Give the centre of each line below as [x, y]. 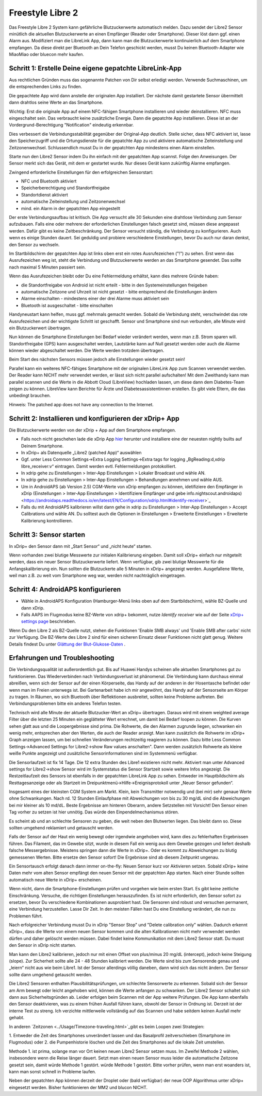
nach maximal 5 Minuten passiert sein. [47, 267]
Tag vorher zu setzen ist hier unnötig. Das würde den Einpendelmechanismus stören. [94, 812]
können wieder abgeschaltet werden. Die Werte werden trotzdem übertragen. [87, 351]
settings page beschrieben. [49, 621]
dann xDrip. [33, 608]
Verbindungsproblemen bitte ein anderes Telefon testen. [65, 703]
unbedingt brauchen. [30, 395]
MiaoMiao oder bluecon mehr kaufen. [47, 54]
